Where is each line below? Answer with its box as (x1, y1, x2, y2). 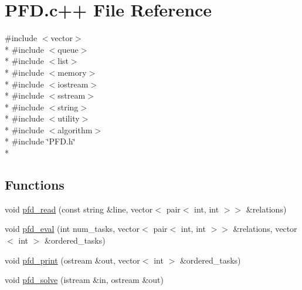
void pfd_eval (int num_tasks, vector (5, 222, 140, 235)
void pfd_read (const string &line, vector (5, 203, 153, 215)
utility (57, 112, 80, 124)
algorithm (57, 123, 93, 136)
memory (57, 66, 87, 78)
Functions (5, 176, 65, 194)
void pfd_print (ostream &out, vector (5, 254, 140, 266)
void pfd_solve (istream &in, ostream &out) (5, 274, 164, 286)
